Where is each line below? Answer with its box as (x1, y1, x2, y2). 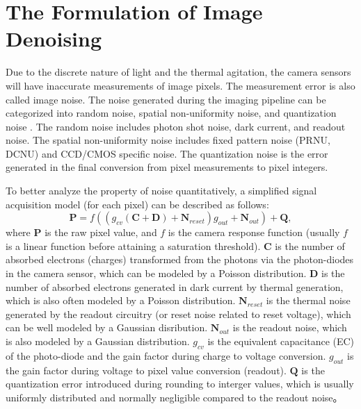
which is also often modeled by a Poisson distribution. (6, 293, 236, 308)
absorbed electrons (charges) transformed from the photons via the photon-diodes (6, 252, 354, 267)
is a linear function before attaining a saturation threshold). (6, 238, 261, 253)
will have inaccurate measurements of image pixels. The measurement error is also (6, 78, 355, 92)
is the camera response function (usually (168, 225, 340, 240)
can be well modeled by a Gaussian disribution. (6, 320, 208, 335)
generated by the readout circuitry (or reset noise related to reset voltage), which (6, 306, 351, 321)
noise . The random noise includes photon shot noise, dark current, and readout (6, 119, 346, 133)
